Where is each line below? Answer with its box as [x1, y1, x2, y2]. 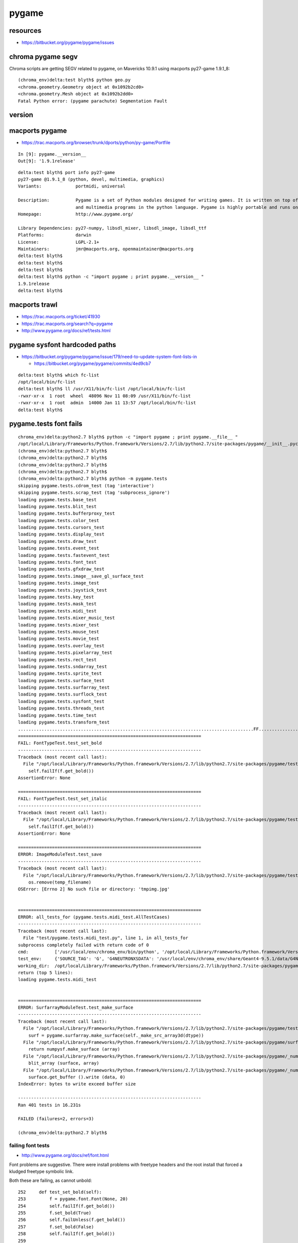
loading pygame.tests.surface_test [18, 678, 105, 683]
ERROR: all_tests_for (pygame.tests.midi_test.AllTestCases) [18, 914, 170, 920]
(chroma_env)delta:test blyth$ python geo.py [18, 77, 131, 83]
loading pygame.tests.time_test [18, 712, 97, 718]
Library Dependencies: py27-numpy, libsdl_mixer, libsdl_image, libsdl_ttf [18, 225, 207, 231]
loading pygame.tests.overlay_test [18, 643, 105, 648]
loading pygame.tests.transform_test [18, 719, 110, 725]
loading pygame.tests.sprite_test [18, 671, 102, 676]
